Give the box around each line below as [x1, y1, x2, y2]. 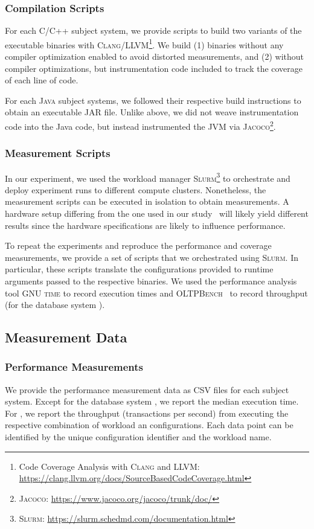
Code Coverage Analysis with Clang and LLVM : [19, 460, 200, 472]
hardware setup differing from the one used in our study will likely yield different [5, 207, 309, 219]
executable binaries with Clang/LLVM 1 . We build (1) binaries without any [5, 36, 284, 51]
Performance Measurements [5, 359, 143, 374]
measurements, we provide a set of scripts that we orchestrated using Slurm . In [5, 251, 298, 263]
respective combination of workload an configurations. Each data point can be [5, 418, 293, 431]
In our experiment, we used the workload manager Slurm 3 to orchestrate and [5, 170, 290, 184]
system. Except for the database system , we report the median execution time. [5, 395, 299, 408]
